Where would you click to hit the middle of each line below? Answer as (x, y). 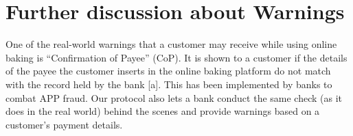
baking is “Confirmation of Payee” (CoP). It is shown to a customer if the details (176, 57)
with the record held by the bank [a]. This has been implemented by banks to (169, 84)
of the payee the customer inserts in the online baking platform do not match (168, 71)
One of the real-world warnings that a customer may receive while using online (171, 44)
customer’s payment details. (64, 124)
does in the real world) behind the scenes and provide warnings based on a (163, 111)
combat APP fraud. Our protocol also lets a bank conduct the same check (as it (174, 97)
